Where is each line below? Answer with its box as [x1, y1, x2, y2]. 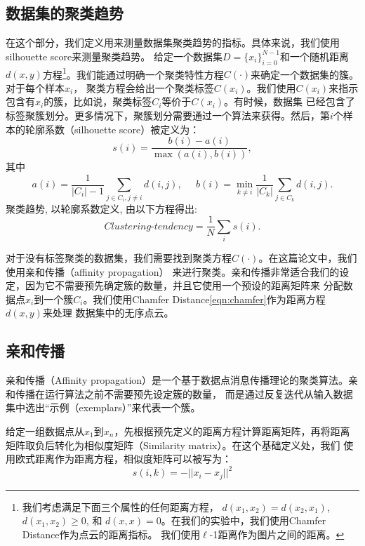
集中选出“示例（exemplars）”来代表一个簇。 [6, 400, 201, 415]
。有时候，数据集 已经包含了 [224, 94, 355, 109]
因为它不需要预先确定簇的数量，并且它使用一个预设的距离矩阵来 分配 [25, 278, 343, 293]
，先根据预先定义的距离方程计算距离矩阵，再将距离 [114, 424, 350, 439]
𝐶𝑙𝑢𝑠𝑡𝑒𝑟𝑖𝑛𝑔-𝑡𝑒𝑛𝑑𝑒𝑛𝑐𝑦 [104, 221, 193, 232]
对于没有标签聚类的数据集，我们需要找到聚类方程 [6, 251, 232, 265]
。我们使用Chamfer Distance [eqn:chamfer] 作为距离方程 [83, 291, 326, 306]
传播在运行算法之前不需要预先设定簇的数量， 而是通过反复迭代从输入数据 [15, 386, 353, 401]
